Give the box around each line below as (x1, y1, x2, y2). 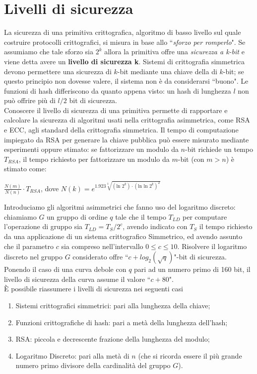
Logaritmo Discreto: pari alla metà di (15, 350, 129, 361)
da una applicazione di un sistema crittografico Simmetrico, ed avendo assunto (4, 231, 243, 242)
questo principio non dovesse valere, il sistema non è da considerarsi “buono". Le (4, 76, 249, 86)
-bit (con (178, 153, 204, 164)
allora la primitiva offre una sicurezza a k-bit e (104, 46, 245, 57)
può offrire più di (4, 95, 56, 106)
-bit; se (223, 66, 244, 76)
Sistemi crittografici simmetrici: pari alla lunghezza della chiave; (15, 300, 210, 310)
